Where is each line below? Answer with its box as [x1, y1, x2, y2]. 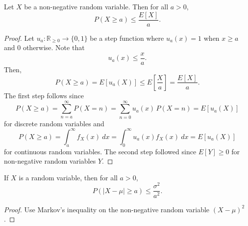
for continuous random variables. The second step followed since [4, 146, 197, 156]
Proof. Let [4, 32, 34, 43]
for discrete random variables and [4, 118, 104, 128]
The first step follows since [4, 90, 84, 100]
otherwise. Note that [23, 42, 85, 53]
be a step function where [90, 32, 164, 43]
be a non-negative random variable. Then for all [24, 1, 169, 11]
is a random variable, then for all [19, 172, 118, 182]
